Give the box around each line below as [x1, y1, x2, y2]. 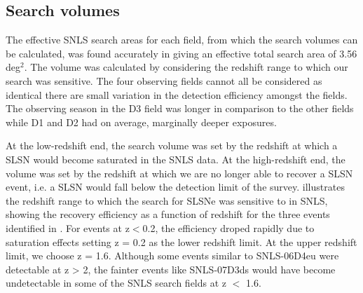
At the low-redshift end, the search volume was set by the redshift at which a [6, 138, 338, 153]
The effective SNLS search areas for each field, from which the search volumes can [6, 32, 358, 47]
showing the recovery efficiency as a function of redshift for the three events [6, 207, 330, 222]
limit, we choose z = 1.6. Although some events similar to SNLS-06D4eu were [6, 248, 339, 263]
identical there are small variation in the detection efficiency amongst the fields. [6, 87, 348, 102]
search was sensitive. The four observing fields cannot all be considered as [6, 73, 322, 88]
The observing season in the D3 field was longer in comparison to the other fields [6, 101, 354, 116]
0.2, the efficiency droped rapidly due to [142, 220, 315, 235]
